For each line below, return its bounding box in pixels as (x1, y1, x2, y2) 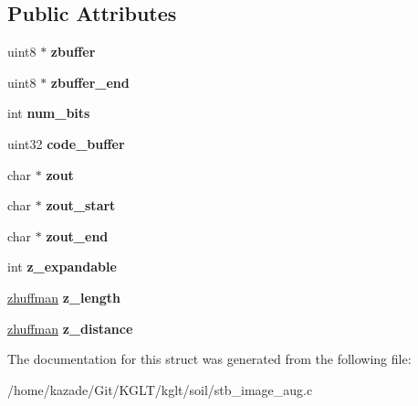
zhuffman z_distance (7, 318, 133, 337)
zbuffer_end (50, 72, 130, 91)
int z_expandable (7, 257, 117, 276)
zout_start (46, 196, 116, 215)
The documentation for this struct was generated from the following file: (7, 349, 412, 369)
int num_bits (7, 103, 90, 123)
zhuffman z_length (7, 287, 121, 306)
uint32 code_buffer (7, 134, 125, 153)
